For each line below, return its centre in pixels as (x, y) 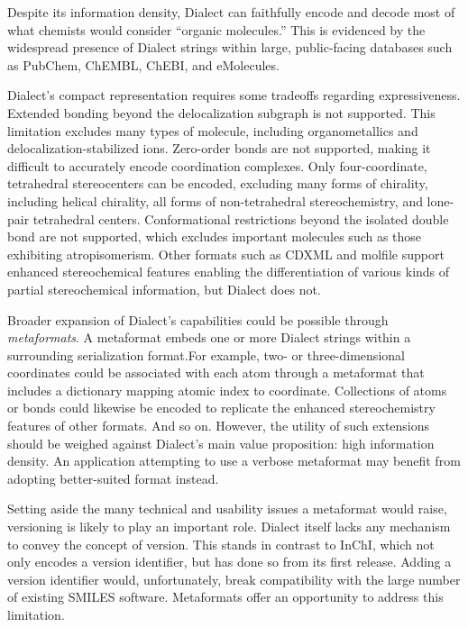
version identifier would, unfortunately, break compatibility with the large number (234, 579)
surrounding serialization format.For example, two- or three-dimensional (206, 354)
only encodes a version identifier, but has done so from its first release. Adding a (229, 562)
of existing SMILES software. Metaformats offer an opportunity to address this (225, 597)
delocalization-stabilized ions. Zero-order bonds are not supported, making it (219, 148)
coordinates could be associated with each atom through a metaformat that (216, 373)
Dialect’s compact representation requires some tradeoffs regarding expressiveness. (234, 95)
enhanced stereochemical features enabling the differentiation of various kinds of (229, 272)
